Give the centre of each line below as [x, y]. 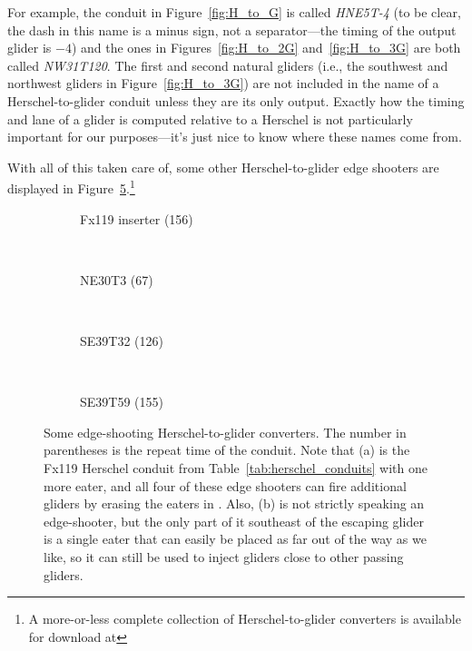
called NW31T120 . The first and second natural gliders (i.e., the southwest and [228, 65]
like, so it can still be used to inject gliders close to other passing [224, 556]
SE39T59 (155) [122, 402]
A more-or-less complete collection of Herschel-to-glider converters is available [245, 619]
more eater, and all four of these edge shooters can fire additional [225, 485]
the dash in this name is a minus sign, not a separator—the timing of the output [232, 30]
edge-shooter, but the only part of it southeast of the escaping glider [234, 521]
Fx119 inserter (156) [137, 218]
